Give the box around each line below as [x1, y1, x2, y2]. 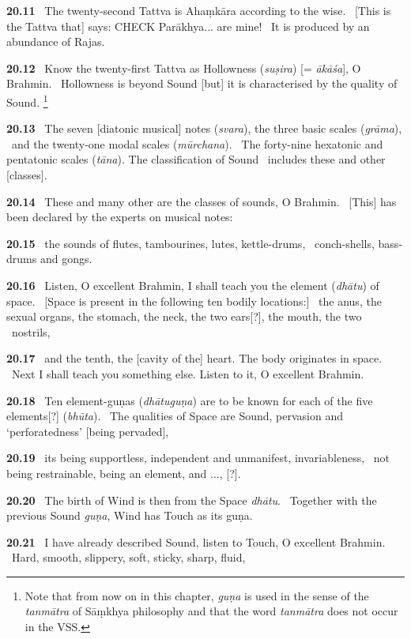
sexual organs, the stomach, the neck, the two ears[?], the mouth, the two [6, 308, 362, 325]
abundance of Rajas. [6, 33, 105, 50]
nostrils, [11, 323, 51, 340]
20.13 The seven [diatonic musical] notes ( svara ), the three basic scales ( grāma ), [6, 120, 402, 137]
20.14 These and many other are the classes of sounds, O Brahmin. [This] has [6, 193, 397, 209]
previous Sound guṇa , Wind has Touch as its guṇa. [6, 507, 253, 524]
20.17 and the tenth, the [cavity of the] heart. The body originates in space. [6, 350, 383, 366]
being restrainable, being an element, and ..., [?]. [6, 464, 241, 481]
